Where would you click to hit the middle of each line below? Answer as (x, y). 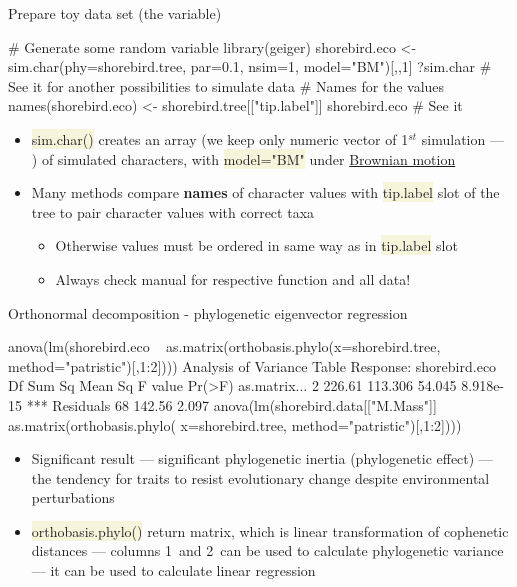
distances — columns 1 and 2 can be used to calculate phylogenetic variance (267, 550)
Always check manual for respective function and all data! (233, 278)
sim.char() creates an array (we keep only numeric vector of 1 (220, 138)
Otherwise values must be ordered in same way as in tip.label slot (256, 245)
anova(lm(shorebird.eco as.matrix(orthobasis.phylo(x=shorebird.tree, (224, 346)
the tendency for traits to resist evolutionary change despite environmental (260, 477)
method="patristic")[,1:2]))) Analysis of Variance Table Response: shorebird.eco (252, 365)
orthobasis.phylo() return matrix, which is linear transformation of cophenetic (270, 530)
